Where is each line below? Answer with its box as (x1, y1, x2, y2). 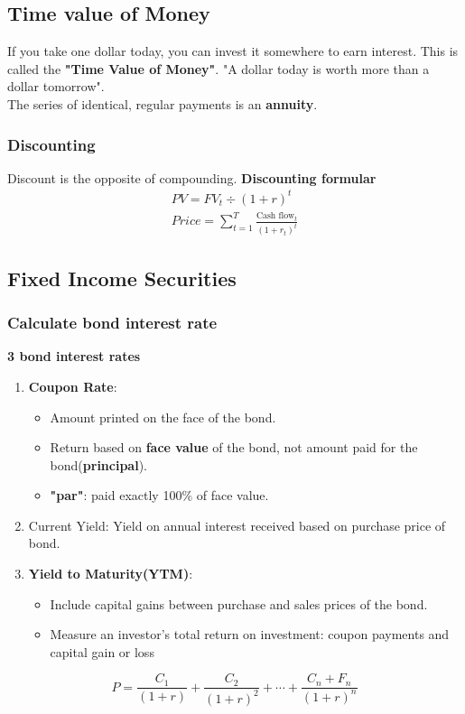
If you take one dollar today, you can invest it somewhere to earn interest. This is (7, 42, 459, 60)
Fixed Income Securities (7, 264, 237, 292)
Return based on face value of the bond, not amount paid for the (50, 438, 418, 457)
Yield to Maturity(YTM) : (28, 564, 193, 583)
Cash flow (256, 211, 295, 221)
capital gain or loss (50, 642, 154, 661)
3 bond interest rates (7, 347, 141, 366)
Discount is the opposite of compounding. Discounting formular (7, 168, 377, 187)
